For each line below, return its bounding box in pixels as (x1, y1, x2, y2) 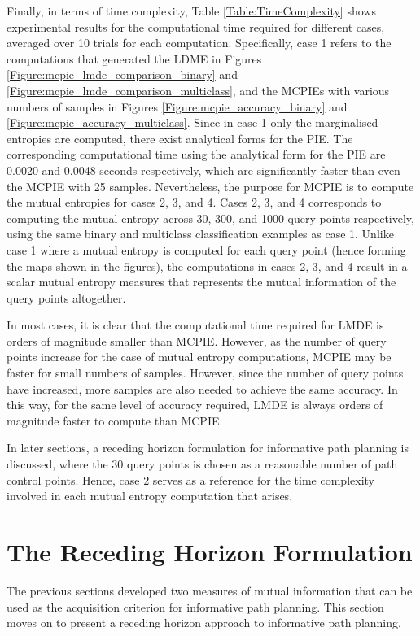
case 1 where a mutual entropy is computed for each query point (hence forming (7, 241, 406, 258)
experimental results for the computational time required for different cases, (7, 18, 385, 35)
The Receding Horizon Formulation (7, 535, 413, 568)
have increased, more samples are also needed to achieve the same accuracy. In (7, 380, 398, 397)
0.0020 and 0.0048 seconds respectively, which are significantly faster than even (7, 161, 400, 178)
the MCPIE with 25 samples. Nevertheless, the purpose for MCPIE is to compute (7, 177, 414, 194)
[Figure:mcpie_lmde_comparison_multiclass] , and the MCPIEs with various (7, 81, 390, 98)
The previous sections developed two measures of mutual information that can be (7, 582, 413, 599)
